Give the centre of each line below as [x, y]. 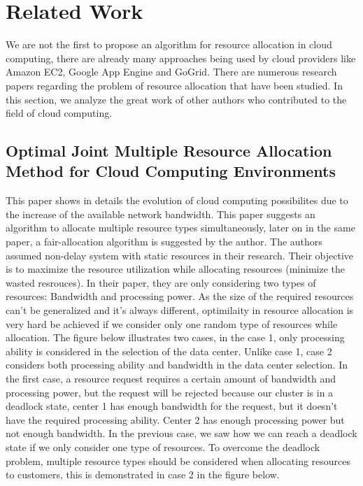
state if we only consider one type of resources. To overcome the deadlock [163, 446]
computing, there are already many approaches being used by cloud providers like [181, 58]
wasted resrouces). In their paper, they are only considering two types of [161, 282]
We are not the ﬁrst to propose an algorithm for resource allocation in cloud [169, 44]
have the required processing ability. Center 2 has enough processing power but [175, 419]
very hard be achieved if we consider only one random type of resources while [172, 323]
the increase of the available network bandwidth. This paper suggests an [161, 214]
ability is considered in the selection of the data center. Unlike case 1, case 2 [169, 351]
